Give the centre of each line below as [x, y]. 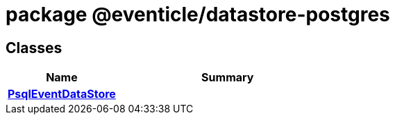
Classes [34, 48]
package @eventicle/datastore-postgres [198, 14]
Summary [228, 78]
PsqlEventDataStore [62, 94]
